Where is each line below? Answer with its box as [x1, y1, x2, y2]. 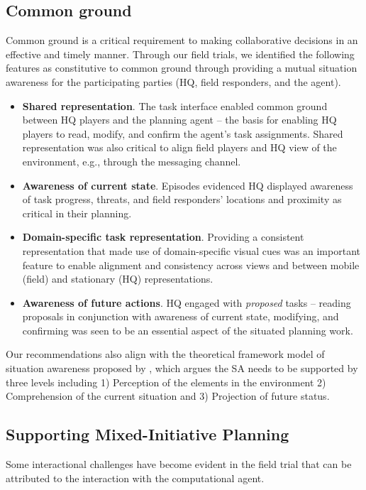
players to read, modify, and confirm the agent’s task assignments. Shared [22, 126, 343, 141]
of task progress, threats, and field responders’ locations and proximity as [22, 192, 342, 207]
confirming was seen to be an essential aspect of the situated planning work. [22, 322, 353, 337]
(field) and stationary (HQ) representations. [22, 271, 213, 286]
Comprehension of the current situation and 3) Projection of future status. [6, 388, 330, 403]
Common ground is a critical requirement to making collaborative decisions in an [6, 33, 358, 48]
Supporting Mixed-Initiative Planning [6, 423, 289, 445]
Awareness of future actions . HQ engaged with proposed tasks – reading [22, 295, 351, 310]
